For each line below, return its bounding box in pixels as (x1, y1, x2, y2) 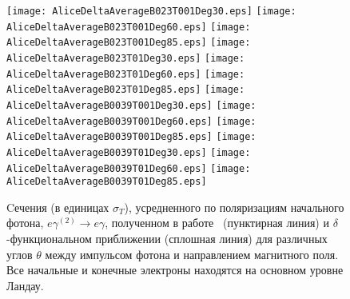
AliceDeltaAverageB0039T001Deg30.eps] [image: (6, 99, 257, 111)
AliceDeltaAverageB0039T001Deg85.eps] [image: (6, 131, 257, 143)
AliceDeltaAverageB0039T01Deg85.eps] (6, 176, 207, 188)
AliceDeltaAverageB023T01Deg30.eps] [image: (6, 52, 245, 64)
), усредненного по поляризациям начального (124, 198, 344, 215)
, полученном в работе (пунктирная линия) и (105, 214, 329, 231)
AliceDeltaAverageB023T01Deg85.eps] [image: (6, 84, 245, 96)
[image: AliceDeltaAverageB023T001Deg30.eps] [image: (6, 6, 296, 17)
